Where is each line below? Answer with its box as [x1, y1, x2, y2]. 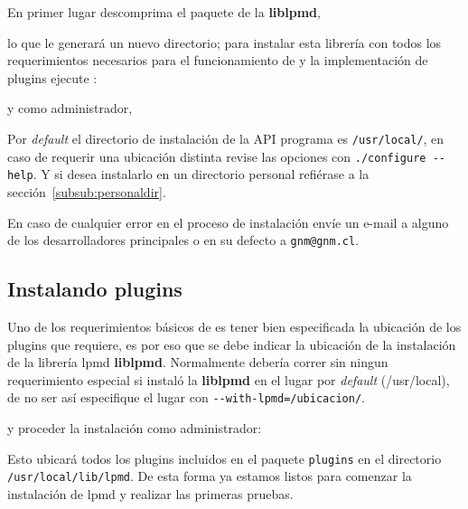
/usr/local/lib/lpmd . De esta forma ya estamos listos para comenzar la [7, 467, 412, 485]
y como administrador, [7, 99, 133, 118]
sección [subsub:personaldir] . [7, 182, 166, 201]
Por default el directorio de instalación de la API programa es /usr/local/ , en [7, 128, 445, 147]
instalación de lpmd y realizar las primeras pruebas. [7, 484, 294, 503]
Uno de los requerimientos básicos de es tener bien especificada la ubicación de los [7, 316, 462, 335]
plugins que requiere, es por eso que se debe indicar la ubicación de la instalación [7, 335, 456, 353]
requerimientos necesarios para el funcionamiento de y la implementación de [7, 51, 428, 70]
